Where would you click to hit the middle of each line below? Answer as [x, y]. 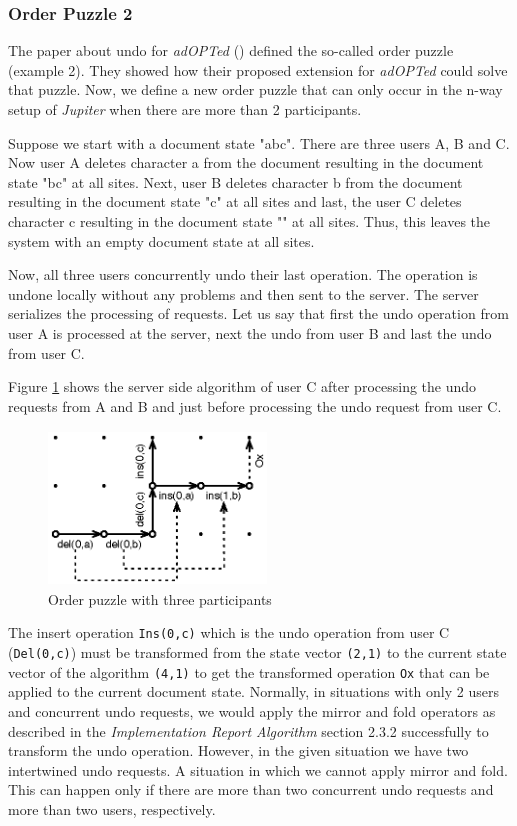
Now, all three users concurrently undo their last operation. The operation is [243, 274]
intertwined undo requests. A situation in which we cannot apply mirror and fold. [258, 769]
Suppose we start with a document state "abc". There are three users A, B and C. [259, 142]
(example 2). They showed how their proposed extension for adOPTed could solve [258, 69]
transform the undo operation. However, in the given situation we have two [238, 750]
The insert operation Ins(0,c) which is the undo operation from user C [229, 632]
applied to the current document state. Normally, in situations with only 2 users [253, 691]
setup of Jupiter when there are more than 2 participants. [185, 109]
